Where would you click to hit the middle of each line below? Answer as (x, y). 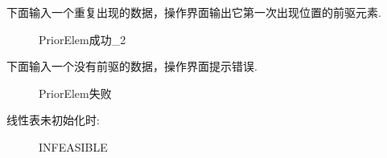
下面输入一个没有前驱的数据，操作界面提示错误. (132, 66)
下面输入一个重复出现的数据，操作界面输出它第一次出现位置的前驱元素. (194, 12)
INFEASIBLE (73, 146)
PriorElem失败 (75, 93)
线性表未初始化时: (53, 120)
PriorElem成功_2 (82, 39)
